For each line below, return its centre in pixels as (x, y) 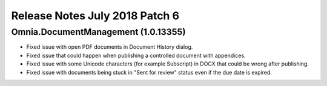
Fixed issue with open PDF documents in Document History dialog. (110, 47)
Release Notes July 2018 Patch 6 (95, 16)
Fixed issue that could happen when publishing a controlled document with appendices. (136, 55)
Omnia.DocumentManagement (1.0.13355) (98, 32)
